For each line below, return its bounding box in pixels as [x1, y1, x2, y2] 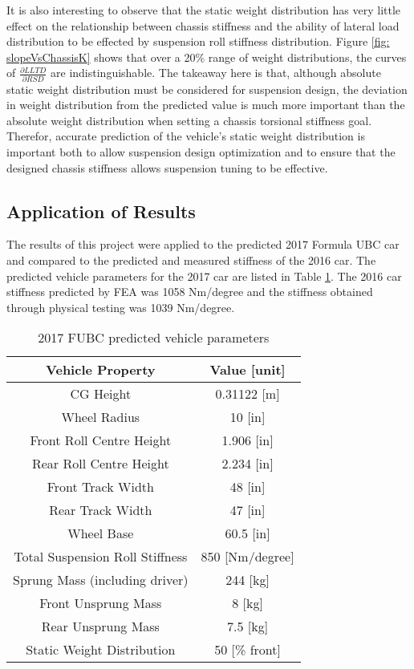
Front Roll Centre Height [30, 431, 172, 450]
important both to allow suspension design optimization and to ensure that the [6, 144, 396, 160]
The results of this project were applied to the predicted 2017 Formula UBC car [6, 236, 400, 253]
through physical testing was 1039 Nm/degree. [6, 298, 235, 315]
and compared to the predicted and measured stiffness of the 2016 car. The [6, 252, 376, 269]
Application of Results [6, 198, 196, 223]
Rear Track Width [49, 501, 152, 520]
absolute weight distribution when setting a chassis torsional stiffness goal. [6, 111, 372, 128]
